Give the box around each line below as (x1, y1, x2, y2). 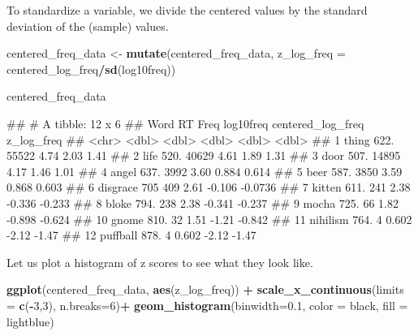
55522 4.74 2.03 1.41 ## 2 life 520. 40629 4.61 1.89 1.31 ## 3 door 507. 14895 (6, 147, 401, 164)
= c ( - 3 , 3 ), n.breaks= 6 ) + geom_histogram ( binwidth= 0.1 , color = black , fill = (6, 296, 408, 313)
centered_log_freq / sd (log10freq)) (6, 60, 176, 77)
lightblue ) (6, 312, 54, 330)
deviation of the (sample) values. (6, 17, 169, 34)
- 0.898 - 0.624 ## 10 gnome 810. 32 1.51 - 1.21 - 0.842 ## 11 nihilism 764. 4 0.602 (6, 210, 412, 227)
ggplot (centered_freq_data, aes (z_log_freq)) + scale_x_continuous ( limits (6, 281, 404, 298)
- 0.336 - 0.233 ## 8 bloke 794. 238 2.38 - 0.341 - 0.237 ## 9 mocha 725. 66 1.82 (6, 194, 399, 211)
